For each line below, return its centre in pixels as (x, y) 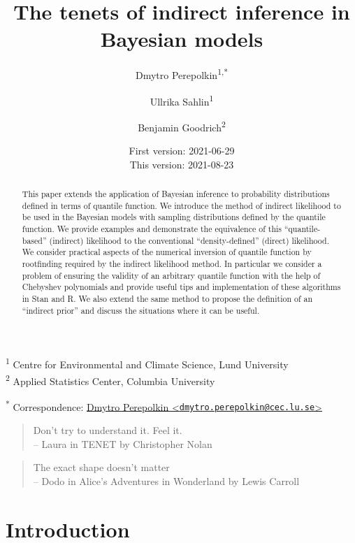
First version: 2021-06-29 (182, 151)
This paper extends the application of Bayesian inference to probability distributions (176, 194)
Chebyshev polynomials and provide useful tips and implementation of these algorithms (181, 287)
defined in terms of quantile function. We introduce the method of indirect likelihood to (181, 205)
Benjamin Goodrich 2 (182, 126)
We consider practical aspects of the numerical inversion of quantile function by (167, 252)
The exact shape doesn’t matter (101, 467)
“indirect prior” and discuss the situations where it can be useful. (141, 310)
